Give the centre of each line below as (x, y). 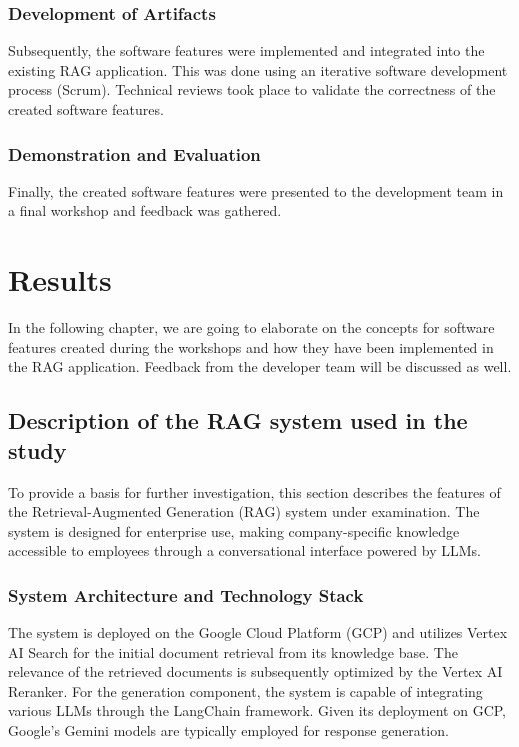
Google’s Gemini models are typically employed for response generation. (228, 730)
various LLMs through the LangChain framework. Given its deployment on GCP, (257, 710)
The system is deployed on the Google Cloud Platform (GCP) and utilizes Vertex (258, 632)
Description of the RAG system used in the (238, 420)
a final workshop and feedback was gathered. (145, 210)
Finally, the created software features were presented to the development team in (256, 190)
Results (60, 279)
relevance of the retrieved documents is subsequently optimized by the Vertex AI (255, 671)
